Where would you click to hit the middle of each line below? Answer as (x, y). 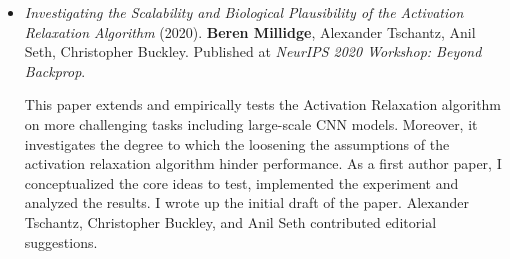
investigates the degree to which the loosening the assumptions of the (237, 143)
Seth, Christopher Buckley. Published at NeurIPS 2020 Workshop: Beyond (253, 51)
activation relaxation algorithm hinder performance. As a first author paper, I (263, 163)
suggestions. (61, 241)
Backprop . (55, 70)
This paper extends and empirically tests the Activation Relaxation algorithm (263, 104)
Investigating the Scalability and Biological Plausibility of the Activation (244, 12)
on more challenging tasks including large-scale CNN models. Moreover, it (251, 123)
